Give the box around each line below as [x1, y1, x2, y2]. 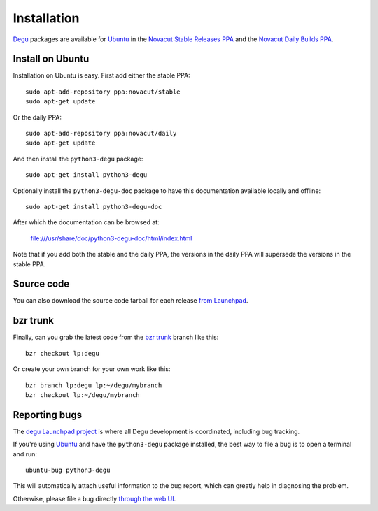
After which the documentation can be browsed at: [13, 218, 160, 226]
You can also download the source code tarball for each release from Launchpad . [13, 296, 248, 305]
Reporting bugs [13, 409, 83, 421]
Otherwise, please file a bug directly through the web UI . [13, 494, 176, 503]
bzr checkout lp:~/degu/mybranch [25, 391, 140, 398]
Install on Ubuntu [13, 53, 90, 65]
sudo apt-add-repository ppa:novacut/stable [25, 87, 181, 96]
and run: [13, 449, 38, 458]
